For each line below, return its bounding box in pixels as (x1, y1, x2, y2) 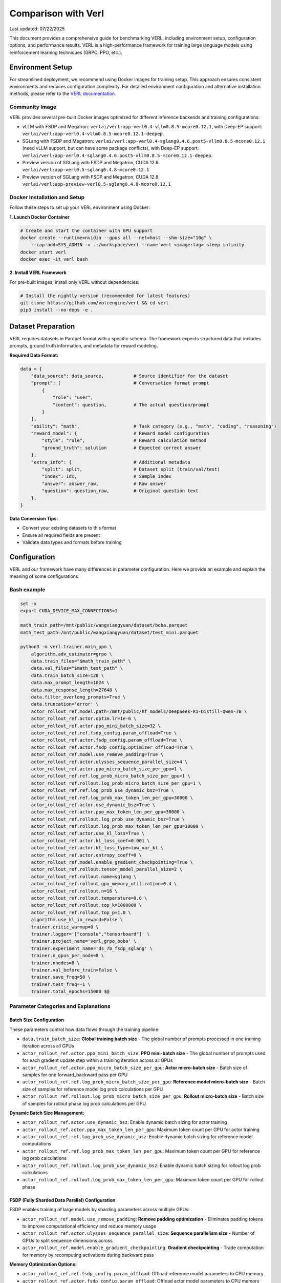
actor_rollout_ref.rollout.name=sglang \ (31, 873, 137, 880)
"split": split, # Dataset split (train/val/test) (41, 466, 220, 472)
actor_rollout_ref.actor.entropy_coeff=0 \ (31, 852, 142, 858)
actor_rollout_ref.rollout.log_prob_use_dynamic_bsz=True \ (31, 816, 185, 822)
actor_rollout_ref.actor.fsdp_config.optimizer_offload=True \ (31, 744, 193, 750)
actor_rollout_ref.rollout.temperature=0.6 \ (31, 895, 147, 901)
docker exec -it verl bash (20, 257, 88, 262)
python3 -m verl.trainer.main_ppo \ (20, 644, 113, 650)
